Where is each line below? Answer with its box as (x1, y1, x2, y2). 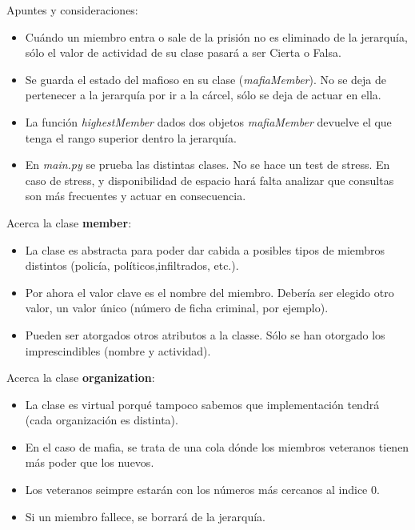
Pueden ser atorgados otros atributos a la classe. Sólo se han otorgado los (25, 326, 385, 343)
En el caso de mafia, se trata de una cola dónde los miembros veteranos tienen (25, 438, 409, 455)
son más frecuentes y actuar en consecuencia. (25, 187, 246, 204)
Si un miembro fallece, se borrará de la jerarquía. (25, 508, 265, 524)
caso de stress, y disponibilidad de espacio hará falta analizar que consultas (25, 171, 394, 188)
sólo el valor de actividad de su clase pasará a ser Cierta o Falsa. (25, 44, 341, 61)
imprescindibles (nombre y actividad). (25, 342, 211, 359)
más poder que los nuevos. (25, 454, 154, 471)
